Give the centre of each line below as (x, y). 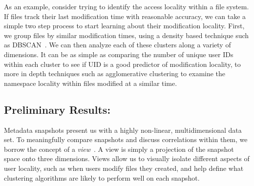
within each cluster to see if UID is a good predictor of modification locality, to (122, 64)
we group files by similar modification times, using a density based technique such (127, 35)
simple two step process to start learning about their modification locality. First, (124, 26)
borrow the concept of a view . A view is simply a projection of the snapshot (119, 149)
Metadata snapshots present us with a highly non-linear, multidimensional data (123, 130)
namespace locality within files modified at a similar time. (91, 83)
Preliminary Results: (57, 109)
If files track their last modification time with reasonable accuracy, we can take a (125, 16)
